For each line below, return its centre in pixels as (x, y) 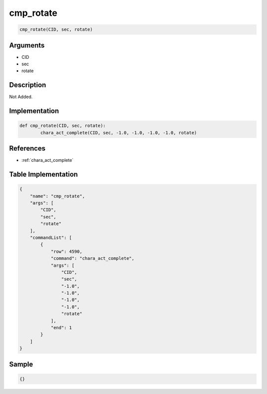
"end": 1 (61, 328)
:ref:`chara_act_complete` (47, 160)
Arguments (27, 45)
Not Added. (21, 97)
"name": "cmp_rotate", (57, 196)
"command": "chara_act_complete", (92, 258)
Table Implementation (44, 174)
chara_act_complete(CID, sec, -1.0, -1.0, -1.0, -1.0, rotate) (119, 133)
